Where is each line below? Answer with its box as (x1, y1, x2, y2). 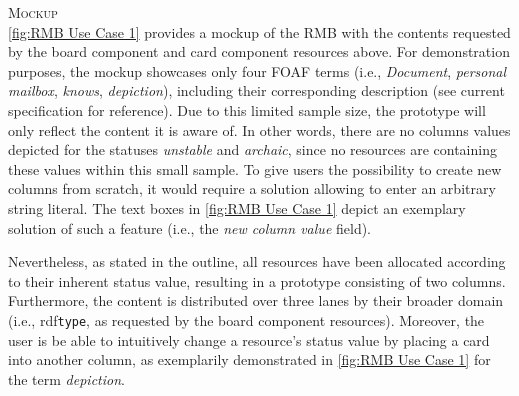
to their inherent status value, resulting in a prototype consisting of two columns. (8, 270, 506, 291)
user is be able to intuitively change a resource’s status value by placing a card (8, 329, 490, 350)
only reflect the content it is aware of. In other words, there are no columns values (8, 119, 511, 140)
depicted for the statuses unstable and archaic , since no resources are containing (8, 139, 497, 160)
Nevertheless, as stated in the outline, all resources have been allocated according (8, 251, 506, 272)
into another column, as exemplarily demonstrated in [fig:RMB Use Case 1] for (8, 349, 491, 370)
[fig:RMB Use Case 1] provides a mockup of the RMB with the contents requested (8, 21, 511, 42)
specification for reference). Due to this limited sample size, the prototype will (8, 99, 486, 120)
